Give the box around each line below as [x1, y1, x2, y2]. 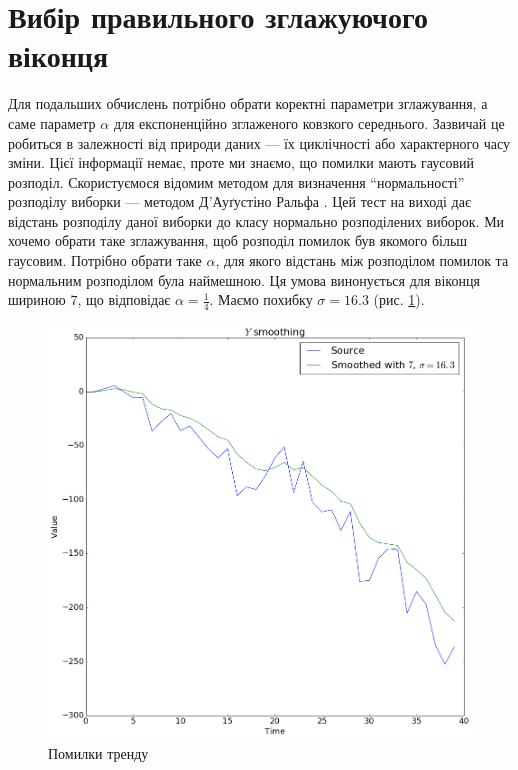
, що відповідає [77, 289, 171, 310]
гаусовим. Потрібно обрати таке [8, 250, 202, 271]
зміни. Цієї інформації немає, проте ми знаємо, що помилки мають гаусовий [8, 152, 474, 173]
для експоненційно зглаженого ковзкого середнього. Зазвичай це [113, 112, 505, 133]
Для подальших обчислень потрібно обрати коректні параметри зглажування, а [8, 93, 488, 114]
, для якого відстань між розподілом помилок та [215, 250, 509, 271]
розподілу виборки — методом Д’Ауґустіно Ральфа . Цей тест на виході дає [8, 191, 471, 212]
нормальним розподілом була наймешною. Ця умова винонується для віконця [8, 269, 480, 290]
